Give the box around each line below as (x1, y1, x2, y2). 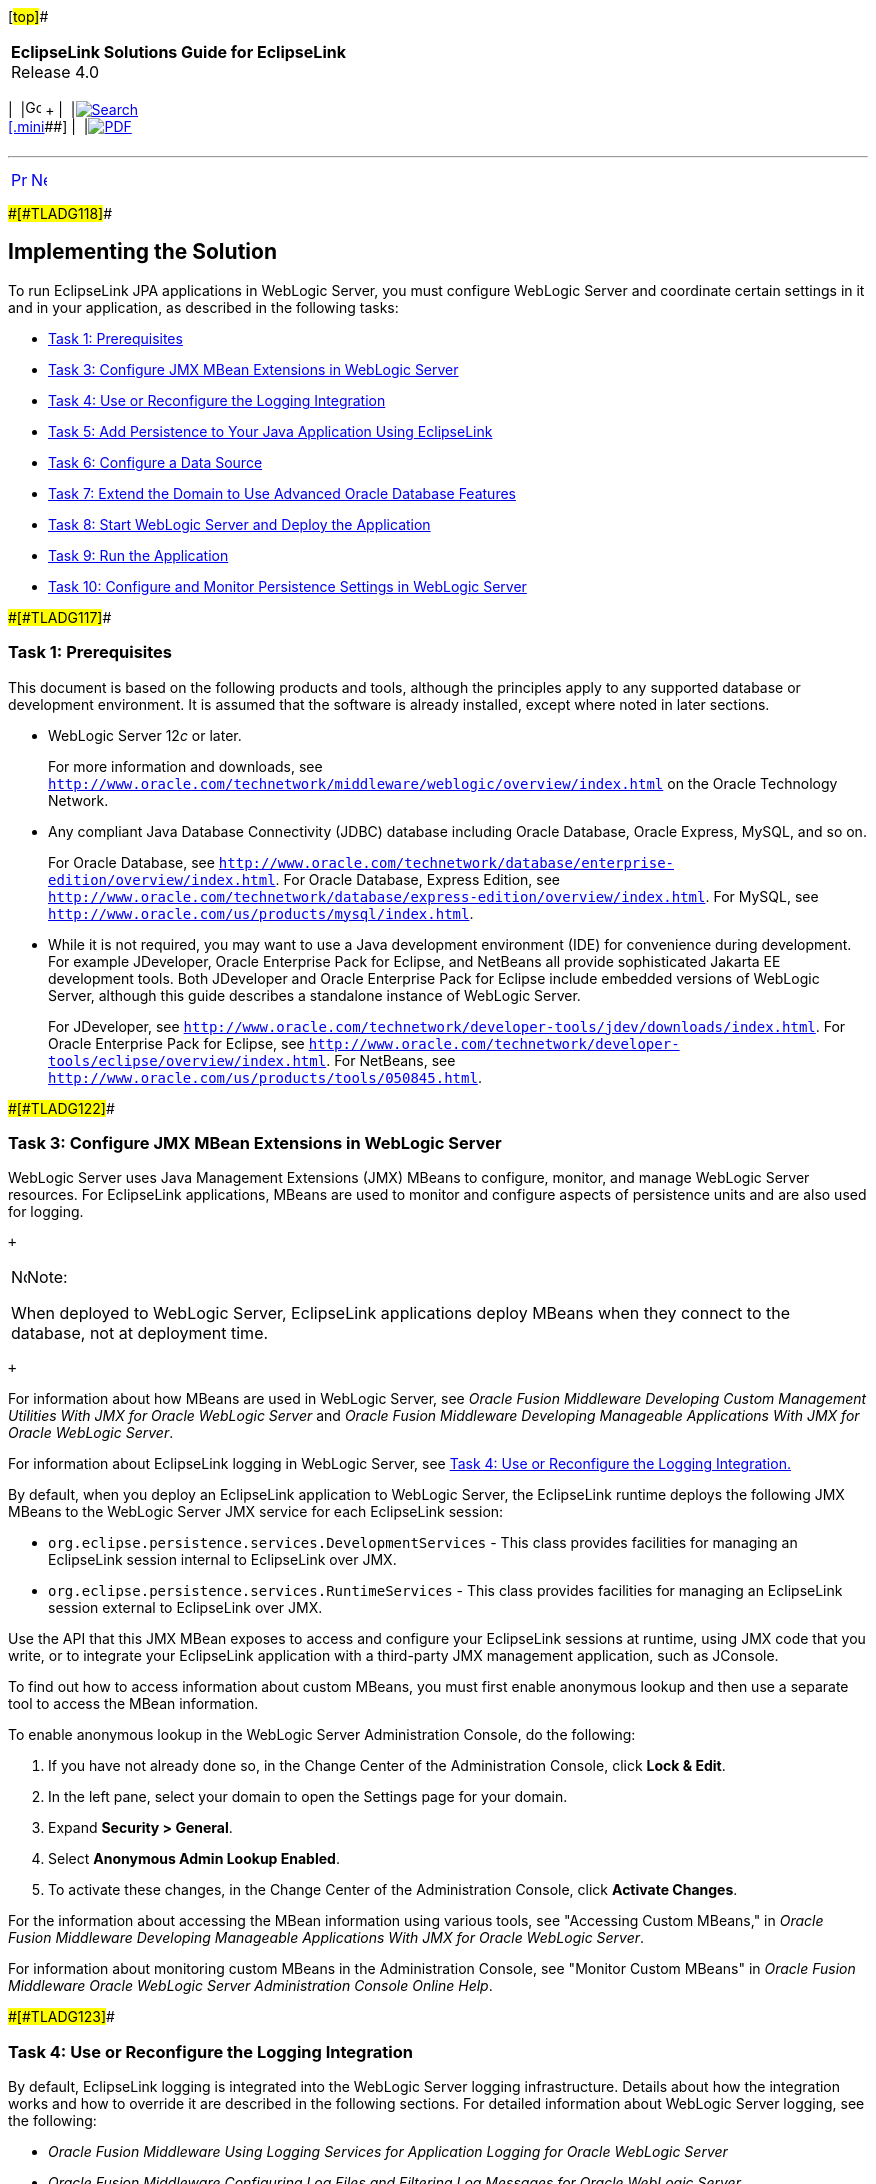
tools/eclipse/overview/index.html (48, 1052, 327, 1069)
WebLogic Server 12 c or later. (48, 726, 242, 744)
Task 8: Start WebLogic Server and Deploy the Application (48, 515, 431, 533)
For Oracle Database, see (48, 853, 215, 871)
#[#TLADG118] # (8, 205, 113, 222)
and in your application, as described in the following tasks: (8, 298, 399, 316)
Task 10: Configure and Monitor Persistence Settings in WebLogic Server (48, 577, 527, 595)
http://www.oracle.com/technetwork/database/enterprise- (218, 854, 675, 871)
